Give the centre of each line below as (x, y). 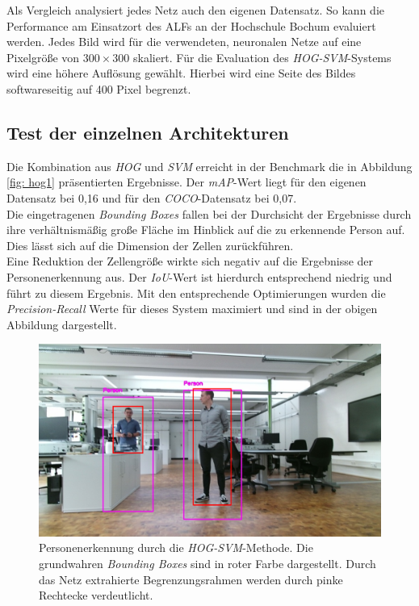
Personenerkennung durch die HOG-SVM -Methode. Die (176, 547)
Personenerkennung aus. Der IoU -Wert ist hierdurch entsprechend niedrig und (199, 276)
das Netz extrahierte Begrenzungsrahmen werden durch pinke (191, 579)
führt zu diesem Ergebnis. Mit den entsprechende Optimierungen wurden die (196, 293)
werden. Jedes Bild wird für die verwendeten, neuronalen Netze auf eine (184, 42)
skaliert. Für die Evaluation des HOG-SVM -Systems (262, 57)
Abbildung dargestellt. (62, 324)
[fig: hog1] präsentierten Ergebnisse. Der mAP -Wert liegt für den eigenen (186, 182)
